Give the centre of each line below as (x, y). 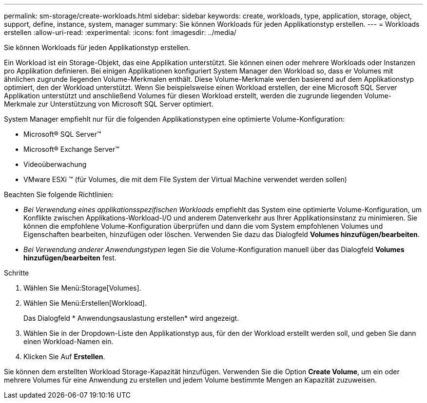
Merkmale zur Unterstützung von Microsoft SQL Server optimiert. (109, 104)
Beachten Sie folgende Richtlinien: (59, 194)
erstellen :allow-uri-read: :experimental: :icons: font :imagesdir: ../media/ (120, 32)
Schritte (17, 273)
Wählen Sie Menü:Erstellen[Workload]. (85, 303)
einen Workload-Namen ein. (68, 341)
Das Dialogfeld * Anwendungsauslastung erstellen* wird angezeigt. (131, 318)
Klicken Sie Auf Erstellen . (64, 357)
